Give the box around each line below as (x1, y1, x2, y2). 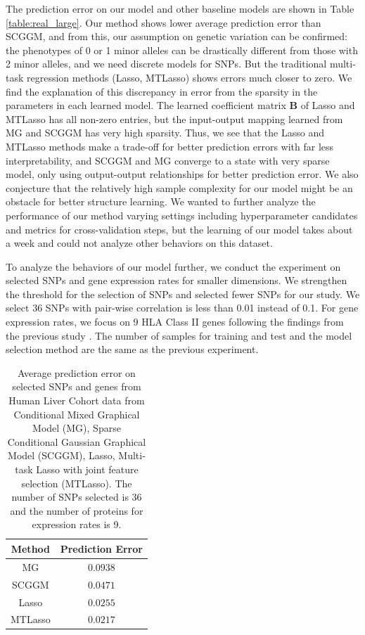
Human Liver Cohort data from (8, 393, 145, 408)
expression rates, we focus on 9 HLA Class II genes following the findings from (6, 314, 344, 329)
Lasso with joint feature (36, 462, 139, 476)
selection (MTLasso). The (21, 475, 132, 490)
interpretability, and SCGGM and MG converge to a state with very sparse (6, 153, 330, 167)
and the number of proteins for (10, 503, 143, 518)
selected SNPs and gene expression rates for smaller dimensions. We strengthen (6, 273, 347, 288)
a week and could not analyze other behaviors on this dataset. (6, 236, 273, 250)
